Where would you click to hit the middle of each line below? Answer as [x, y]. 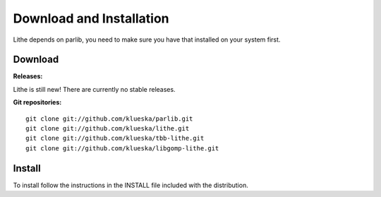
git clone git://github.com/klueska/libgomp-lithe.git [122, 148]
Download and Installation [91, 18]
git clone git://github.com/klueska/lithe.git [108, 129]
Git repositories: [37, 102]
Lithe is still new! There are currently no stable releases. [94, 89]
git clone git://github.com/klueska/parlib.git [109, 119]
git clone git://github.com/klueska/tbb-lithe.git [115, 138]
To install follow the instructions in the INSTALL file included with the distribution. [131, 185]
